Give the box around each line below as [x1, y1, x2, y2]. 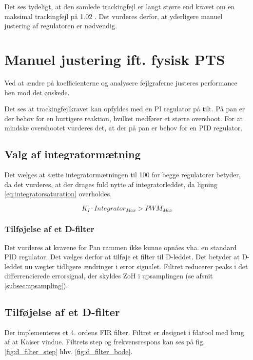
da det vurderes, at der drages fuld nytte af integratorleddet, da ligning [4, 179, 217, 189]
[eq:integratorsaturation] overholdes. [4, 189, 112, 199]
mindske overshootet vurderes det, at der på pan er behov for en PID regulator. [4, 123, 243, 133]
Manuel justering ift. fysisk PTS [4, 49, 225, 69]
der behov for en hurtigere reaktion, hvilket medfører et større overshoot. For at [4, 113, 243, 123]
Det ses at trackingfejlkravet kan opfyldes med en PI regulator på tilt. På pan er [4, 104, 245, 114]
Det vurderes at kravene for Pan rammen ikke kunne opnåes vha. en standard [4, 242, 237, 252]
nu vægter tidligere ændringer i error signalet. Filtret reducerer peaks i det [24, 261, 248, 271]
